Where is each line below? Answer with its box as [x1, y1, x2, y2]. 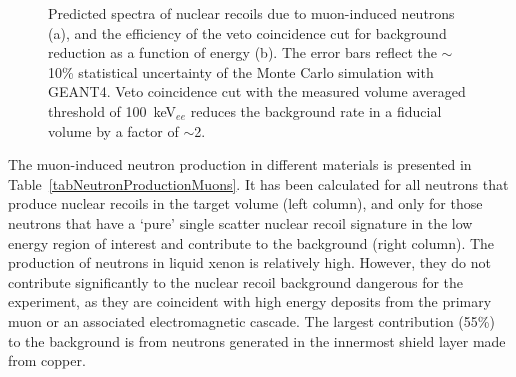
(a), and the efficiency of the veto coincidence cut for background [48, 22, 447, 43]
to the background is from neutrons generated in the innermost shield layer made [8, 330, 506, 351]
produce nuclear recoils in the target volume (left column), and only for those [8, 193, 483, 214]
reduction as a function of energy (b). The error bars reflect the [48, 42, 437, 63]
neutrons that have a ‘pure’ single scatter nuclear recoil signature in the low [8, 212, 473, 233]
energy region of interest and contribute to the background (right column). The [8, 232, 495, 253]
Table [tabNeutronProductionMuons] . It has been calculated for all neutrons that [8, 173, 509, 194]
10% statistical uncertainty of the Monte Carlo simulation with [48, 61, 434, 82]
